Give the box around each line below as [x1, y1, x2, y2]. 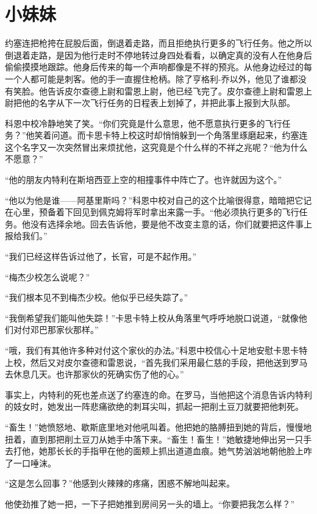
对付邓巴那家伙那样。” [13, 323, 99, 336]
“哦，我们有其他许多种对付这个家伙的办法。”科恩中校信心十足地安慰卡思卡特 [5, 344, 308, 356]
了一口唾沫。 [5, 456, 56, 469]
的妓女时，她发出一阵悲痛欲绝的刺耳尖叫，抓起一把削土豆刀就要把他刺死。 [5, 400, 304, 413]
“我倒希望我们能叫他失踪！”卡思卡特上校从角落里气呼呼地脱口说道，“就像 [5, 311, 299, 324]
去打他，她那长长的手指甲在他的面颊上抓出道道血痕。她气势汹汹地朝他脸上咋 [5, 444, 312, 457]
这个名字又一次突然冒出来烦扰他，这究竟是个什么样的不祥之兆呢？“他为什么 [5, 140, 308, 153]
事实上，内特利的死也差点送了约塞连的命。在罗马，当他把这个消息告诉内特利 [5, 388, 312, 401]
